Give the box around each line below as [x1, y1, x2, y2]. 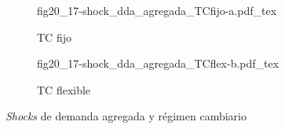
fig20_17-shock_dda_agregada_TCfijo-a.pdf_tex [37, 2, 277, 18]
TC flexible [37, 81, 91, 98]
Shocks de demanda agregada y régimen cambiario [5, 108, 247, 124]
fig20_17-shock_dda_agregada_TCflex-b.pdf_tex [37, 55, 280, 72]
